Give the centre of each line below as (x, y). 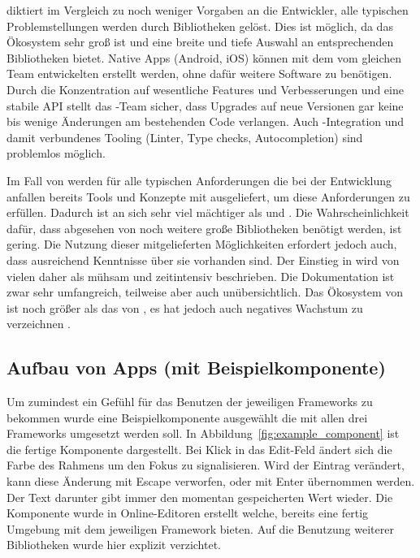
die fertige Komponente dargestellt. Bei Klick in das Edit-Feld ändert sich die (199, 449)
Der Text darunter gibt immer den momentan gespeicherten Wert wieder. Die (200, 497)
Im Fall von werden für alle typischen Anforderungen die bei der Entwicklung (199, 180)
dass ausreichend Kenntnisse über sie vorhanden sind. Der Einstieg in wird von (203, 260)
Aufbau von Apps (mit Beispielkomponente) (196, 368)
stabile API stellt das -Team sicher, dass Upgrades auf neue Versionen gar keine (205, 105)
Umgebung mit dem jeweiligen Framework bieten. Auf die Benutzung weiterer (200, 528)
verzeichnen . (39, 324)
